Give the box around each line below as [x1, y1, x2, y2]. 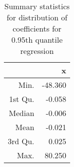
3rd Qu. [8, 135, 35, 147]
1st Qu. [9, 93, 35, 104]
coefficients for [12, 23, 62, 34]
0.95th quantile [11, 34, 63, 45]
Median [9, 107, 35, 118]
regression [20, 45, 54, 56]
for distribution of [6, 12, 68, 23]
